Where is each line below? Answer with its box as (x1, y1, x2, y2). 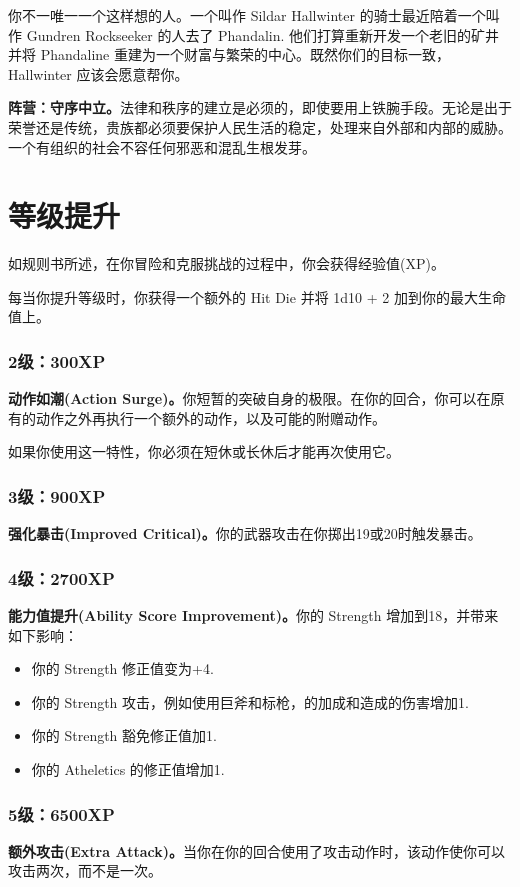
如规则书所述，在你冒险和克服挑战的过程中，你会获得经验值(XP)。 (8, 253, 445, 274)
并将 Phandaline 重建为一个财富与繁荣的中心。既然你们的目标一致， (8, 44, 450, 65)
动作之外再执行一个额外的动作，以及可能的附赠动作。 (35, 407, 386, 428)
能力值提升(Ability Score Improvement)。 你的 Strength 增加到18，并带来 (8, 605, 499, 626)
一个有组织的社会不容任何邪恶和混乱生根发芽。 (8, 136, 316, 157)
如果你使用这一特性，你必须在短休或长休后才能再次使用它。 (8, 441, 400, 462)
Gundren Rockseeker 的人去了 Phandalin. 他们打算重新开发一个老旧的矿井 (26, 24, 500, 45)
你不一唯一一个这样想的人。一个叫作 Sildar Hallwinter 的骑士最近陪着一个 (8, 5, 486, 25)
